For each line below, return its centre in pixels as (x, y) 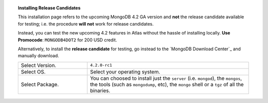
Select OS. (33, 71)
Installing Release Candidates (49, 8)
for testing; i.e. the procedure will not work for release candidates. (86, 24)
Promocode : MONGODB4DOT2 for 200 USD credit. (68, 40)
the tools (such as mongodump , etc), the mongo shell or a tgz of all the (167, 84)
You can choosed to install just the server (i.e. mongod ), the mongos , (166, 78)
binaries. (100, 90)
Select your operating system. (125, 71)
